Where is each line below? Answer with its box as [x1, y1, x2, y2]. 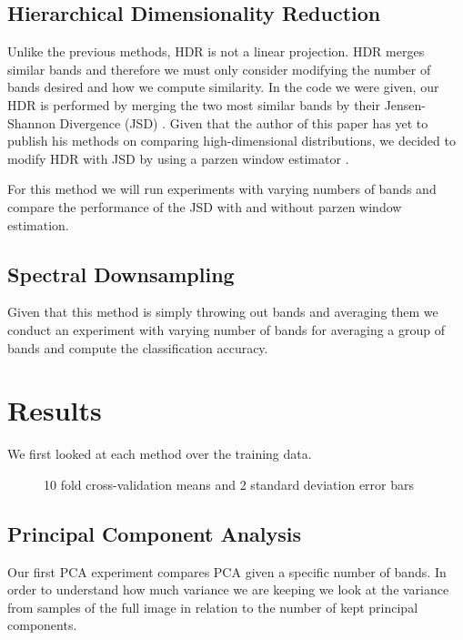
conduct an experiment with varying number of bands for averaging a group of [7, 320, 446, 339]
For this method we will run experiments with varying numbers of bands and [7, 179, 437, 198]
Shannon [7, 113, 55, 132]
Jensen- [384, 95, 427, 114]
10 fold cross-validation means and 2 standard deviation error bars [44, 474, 415, 493]
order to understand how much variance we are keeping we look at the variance [7, 580, 449, 599]
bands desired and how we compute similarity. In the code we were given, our [7, 77, 439, 97]
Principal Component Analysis [7, 519, 301, 547]
